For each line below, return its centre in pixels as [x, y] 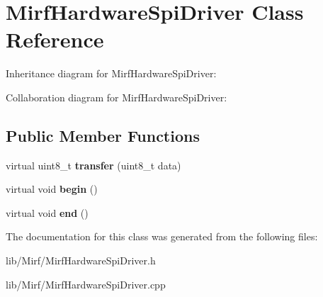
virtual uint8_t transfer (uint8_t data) [93, 165]
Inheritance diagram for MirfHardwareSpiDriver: [111, 73]
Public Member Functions [103, 135]
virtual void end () [47, 212]
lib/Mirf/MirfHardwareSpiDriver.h [81, 260]
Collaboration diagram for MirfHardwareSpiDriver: [117, 97]
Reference [55, 39]
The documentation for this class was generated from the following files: [162, 236]
